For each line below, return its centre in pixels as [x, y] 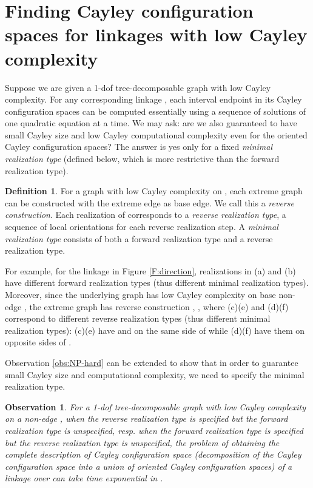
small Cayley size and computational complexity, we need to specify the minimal [155, 374]
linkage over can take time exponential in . [84, 478]
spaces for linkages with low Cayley [156, 34]
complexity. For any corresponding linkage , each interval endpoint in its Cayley [153, 99]
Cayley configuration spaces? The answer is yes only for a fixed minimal [139, 147]
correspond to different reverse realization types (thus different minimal [138, 318]
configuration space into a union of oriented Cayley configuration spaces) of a [149, 466]
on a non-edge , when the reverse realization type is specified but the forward [146, 419]
